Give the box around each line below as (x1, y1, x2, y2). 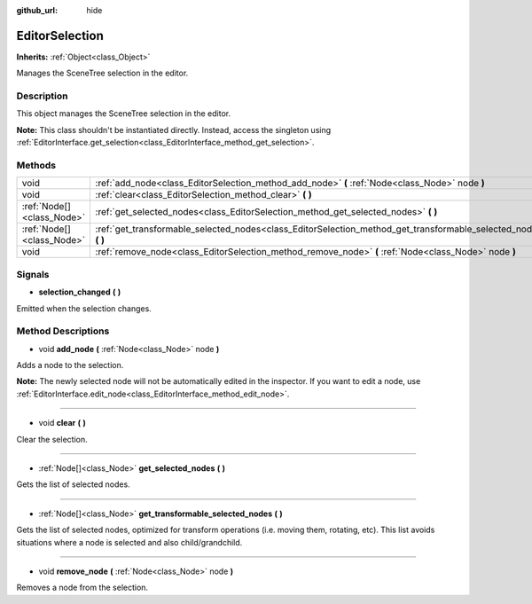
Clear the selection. (16, 434, 88, 444)
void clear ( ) (38, 418, 86, 428)
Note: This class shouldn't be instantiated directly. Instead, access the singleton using (16, 124, 332, 135)
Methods (16, 159, 57, 171)
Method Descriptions (16, 325, 110, 337)
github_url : (16, 5, 58, 15)
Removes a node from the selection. (16, 582, 149, 593)
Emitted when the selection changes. (16, 302, 153, 314)
